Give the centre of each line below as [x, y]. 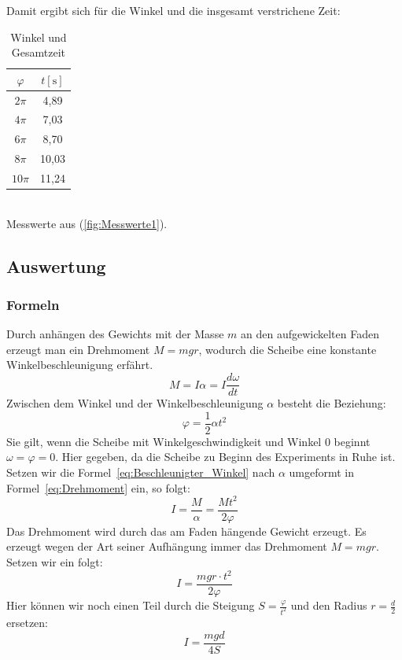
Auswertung [56, 265]
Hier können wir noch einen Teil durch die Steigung [131, 605]
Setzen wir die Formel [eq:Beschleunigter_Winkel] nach [141, 472]
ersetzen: [27, 622]
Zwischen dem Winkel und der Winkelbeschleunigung [135, 403]
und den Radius [329, 605]
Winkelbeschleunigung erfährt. [80, 365]
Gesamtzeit [39, 52]
